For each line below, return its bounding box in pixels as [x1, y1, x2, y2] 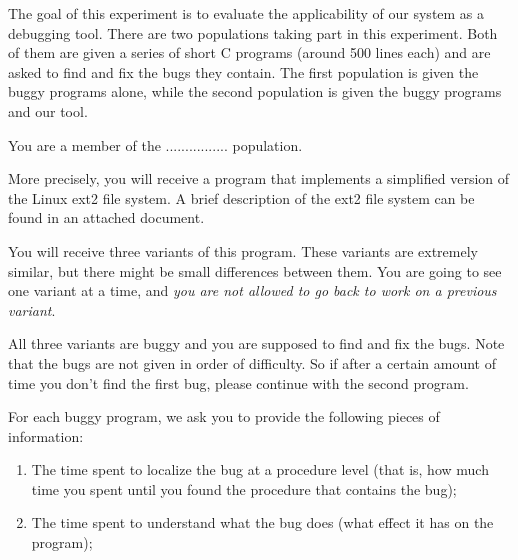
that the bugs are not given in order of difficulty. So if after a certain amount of [8, 352, 496, 373]
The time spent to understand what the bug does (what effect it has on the [31, 512, 494, 533]
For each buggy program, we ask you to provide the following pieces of [8, 406, 440, 427]
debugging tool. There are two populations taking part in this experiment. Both [8, 22, 498, 43]
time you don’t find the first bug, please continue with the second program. [8, 372, 469, 393]
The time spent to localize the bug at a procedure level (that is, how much [31, 459, 489, 480]
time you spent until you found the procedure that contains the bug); [31, 478, 457, 499]
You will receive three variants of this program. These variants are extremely [8, 240, 478, 261]
